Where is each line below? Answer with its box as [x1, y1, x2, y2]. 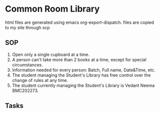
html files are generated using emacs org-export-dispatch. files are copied [5, 19, 154, 25]
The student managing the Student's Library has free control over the [12, 72, 151, 78]
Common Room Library [5, 3, 100, 15]
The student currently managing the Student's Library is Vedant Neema [12, 82, 155, 88]
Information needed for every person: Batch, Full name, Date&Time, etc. [12, 67, 156, 73]
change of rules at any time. [12, 77, 68, 83]
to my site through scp [5, 24, 50, 30]
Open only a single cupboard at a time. [12, 51, 90, 57]
